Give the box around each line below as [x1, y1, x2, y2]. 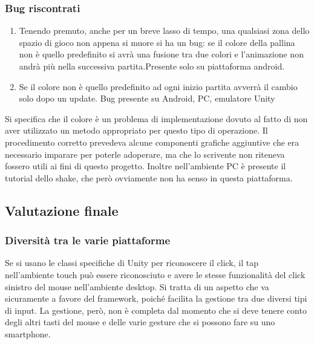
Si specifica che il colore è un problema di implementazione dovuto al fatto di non [5, 112, 308, 125]
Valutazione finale [5, 201, 119, 219]
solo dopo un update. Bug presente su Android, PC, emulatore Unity [19, 92, 275, 105]
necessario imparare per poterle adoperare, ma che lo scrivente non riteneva [5, 148, 285, 160]
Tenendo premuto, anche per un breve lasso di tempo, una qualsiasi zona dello [19, 24, 310, 37]
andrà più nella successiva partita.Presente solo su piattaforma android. [19, 60, 285, 72]
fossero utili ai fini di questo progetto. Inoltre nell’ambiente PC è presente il [5, 160, 286, 172]
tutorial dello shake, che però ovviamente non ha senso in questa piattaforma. [5, 171, 293, 184]
